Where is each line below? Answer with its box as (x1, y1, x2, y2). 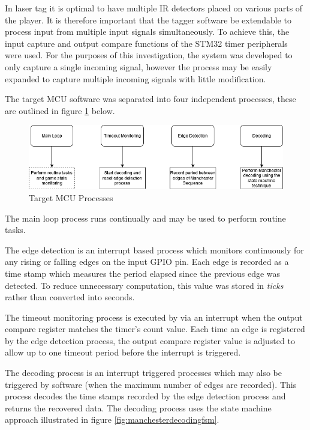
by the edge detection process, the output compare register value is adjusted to (5, 334, 295, 347)
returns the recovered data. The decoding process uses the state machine (5, 401, 272, 414)
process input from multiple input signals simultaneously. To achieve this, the (5, 25, 290, 38)
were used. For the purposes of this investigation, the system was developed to (5, 49, 293, 61)
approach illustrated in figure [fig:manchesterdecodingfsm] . (5, 413, 219, 426)
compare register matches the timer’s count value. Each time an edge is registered (5, 322, 305, 335)
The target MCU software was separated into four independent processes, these (5, 92, 296, 105)
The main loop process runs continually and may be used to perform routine (5, 211, 286, 224)
